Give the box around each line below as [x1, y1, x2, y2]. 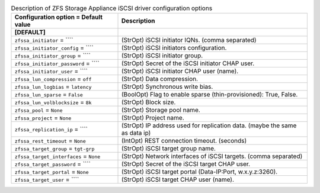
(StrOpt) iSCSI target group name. [121, 144, 216, 153]
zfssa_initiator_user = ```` [14, 67, 88, 75]
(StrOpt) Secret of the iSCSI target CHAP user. [121, 160, 251, 168]
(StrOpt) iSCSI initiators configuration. [121, 44, 227, 52]
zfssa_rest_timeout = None [14, 137, 86, 145]
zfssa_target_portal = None [14, 168, 89, 176]
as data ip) [121, 129, 151, 137]
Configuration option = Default [14, 13, 103, 21]
